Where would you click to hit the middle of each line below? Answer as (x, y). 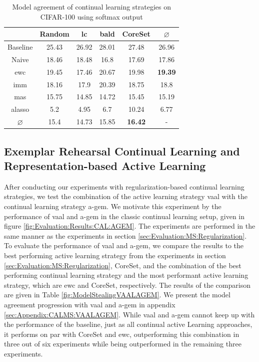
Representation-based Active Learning (105, 165)
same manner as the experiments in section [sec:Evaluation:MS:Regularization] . (125, 235)
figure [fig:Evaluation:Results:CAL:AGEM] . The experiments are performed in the (130, 226)
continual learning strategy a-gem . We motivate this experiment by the (113, 206)
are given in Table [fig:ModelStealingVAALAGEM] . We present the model (117, 295)
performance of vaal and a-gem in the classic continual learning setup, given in (124, 216)
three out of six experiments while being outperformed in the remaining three (123, 344)
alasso (20, 109)
